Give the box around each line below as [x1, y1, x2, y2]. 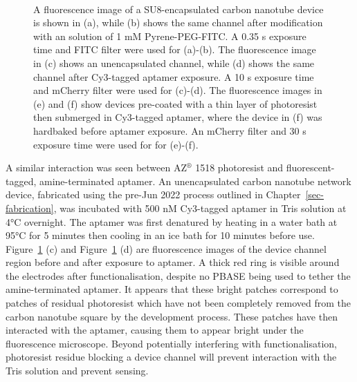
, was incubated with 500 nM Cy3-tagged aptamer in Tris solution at [53, 200, 347, 215]
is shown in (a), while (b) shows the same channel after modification [33, 15, 323, 30]
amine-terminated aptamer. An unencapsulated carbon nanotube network [39, 173, 351, 188]
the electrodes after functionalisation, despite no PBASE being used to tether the [6, 268, 351, 283]
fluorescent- [286, 160, 335, 175]
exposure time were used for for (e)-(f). [33, 137, 199, 151]
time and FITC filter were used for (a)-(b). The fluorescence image [33, 42, 316, 57]
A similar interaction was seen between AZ [6, 160, 187, 175]
